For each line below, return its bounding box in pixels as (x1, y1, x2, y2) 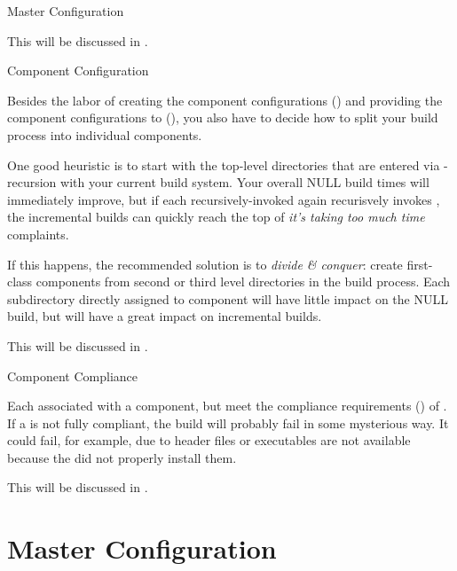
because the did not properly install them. (7, 448, 237, 466)
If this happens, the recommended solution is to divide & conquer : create (7, 254, 403, 273)
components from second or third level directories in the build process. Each (35, 272, 451, 291)
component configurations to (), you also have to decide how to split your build (7, 108, 438, 127)
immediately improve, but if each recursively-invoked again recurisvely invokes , (7, 190, 440, 208)
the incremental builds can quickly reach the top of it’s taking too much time (7, 207, 425, 226)
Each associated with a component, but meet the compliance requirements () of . (7, 396, 447, 415)
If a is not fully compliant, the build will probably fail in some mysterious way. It (7, 413, 449, 432)
